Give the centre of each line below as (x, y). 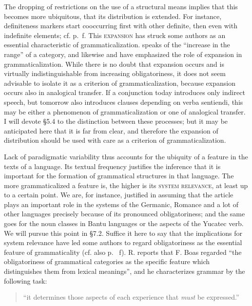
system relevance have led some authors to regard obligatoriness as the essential (123, 242)
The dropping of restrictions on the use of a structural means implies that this (121, 6)
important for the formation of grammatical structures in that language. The (119, 176)
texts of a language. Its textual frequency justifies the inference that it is (112, 166)
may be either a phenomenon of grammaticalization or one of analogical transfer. (125, 111)
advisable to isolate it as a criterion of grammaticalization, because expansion (120, 83)
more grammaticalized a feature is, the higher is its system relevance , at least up (126, 185)
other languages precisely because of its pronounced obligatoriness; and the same (125, 214)
